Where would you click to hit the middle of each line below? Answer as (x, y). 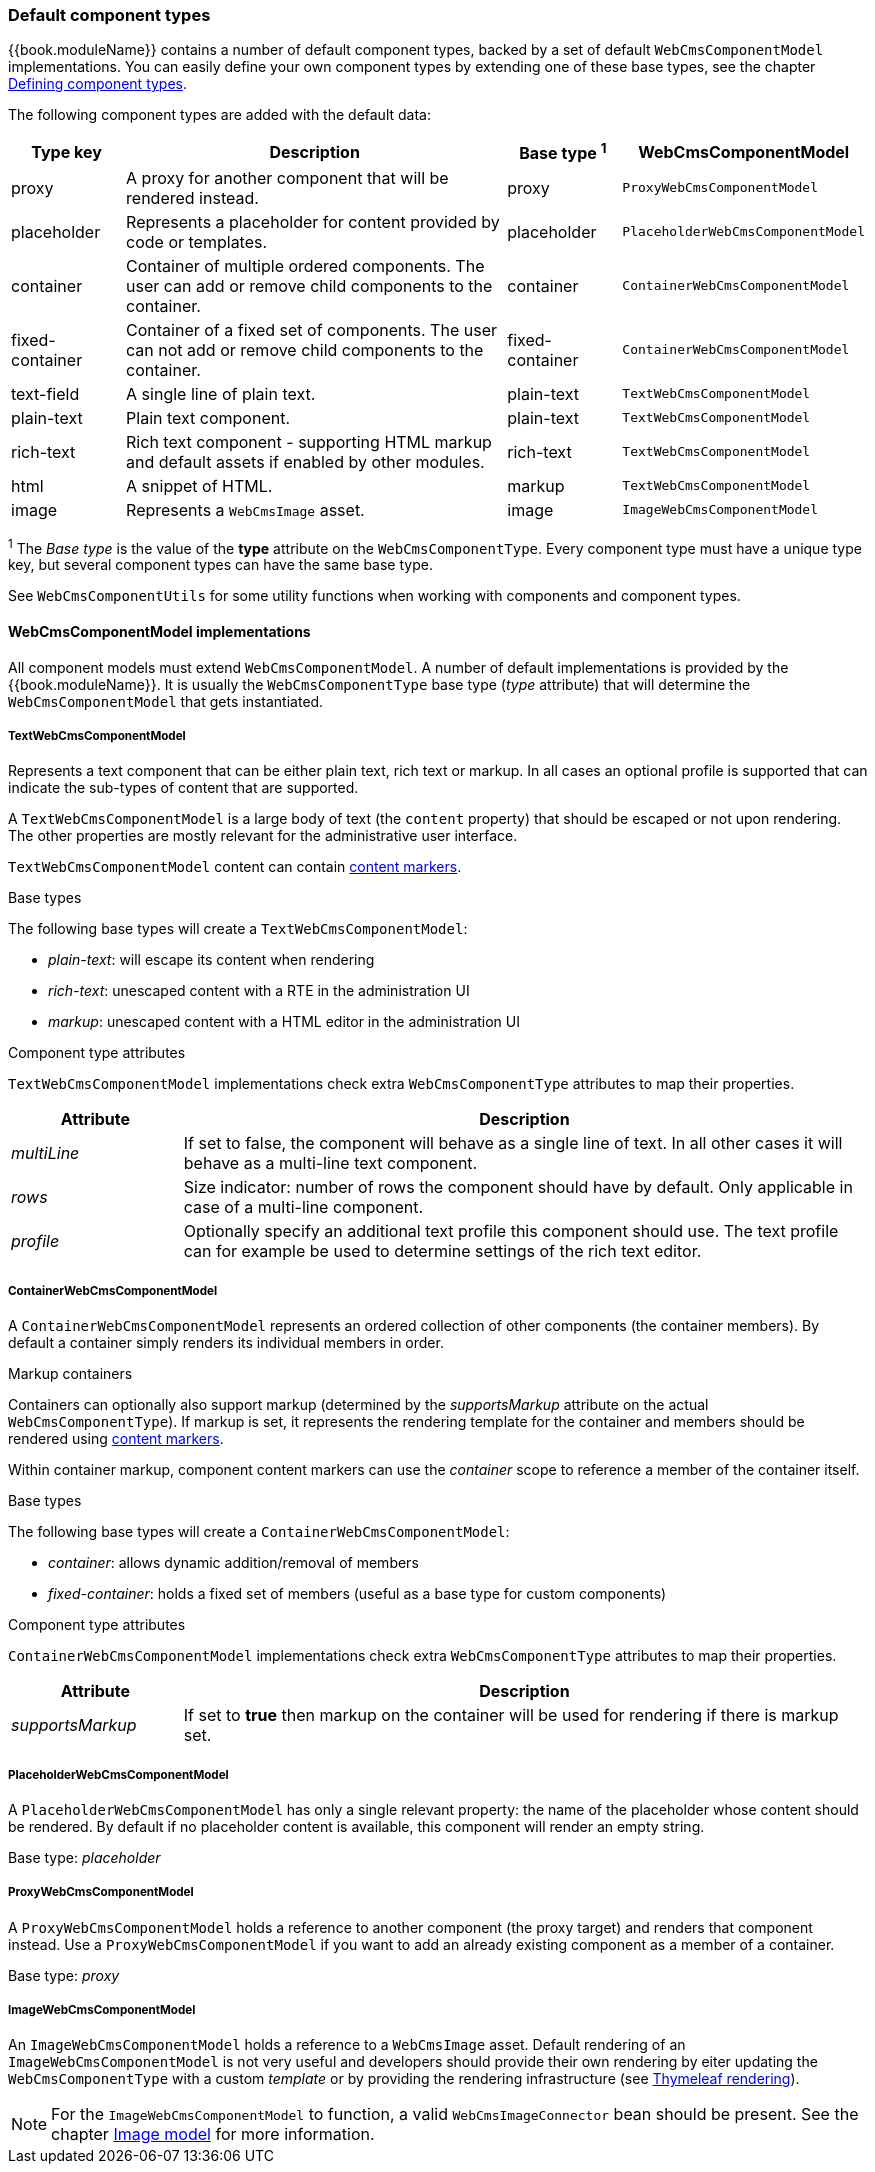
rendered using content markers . (116, 1439)
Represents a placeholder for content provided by (313, 221)
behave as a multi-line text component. (330, 1163)
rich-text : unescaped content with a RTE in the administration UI (259, 991)
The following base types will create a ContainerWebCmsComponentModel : (259, 1532)
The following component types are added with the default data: (219, 115)
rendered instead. (192, 197)
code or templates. (197, 241)
